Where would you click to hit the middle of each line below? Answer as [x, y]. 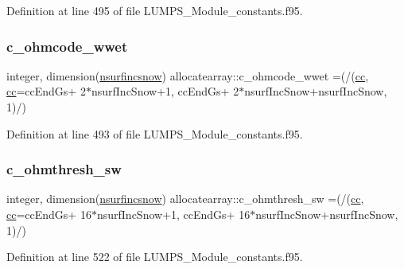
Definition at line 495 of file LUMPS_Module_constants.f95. [155, 10]
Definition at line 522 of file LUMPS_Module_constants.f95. [155, 257]
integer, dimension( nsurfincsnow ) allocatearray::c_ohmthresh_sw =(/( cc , [185, 199]
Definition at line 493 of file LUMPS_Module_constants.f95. [155, 133]
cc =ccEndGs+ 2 [46, 91]
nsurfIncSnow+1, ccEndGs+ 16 [173, 214]
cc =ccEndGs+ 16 [49, 214]
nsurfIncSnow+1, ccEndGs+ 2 [165, 91]
